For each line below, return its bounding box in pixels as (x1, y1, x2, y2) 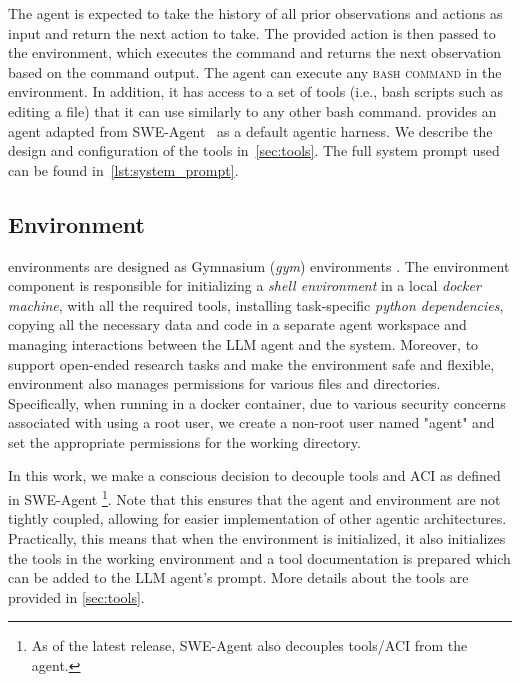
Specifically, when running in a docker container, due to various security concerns (8, 392, 506, 413)
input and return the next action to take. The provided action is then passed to (8, 22, 496, 43)
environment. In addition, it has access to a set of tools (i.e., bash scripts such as (8, 81, 504, 102)
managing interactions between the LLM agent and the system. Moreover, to (8, 333, 479, 354)
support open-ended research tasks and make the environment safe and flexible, (8, 353, 495, 374)
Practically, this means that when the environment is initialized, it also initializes (8, 527, 506, 548)
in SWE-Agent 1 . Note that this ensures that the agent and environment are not (8, 486, 501, 509)
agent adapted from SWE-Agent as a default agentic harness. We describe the (8, 120, 493, 141)
